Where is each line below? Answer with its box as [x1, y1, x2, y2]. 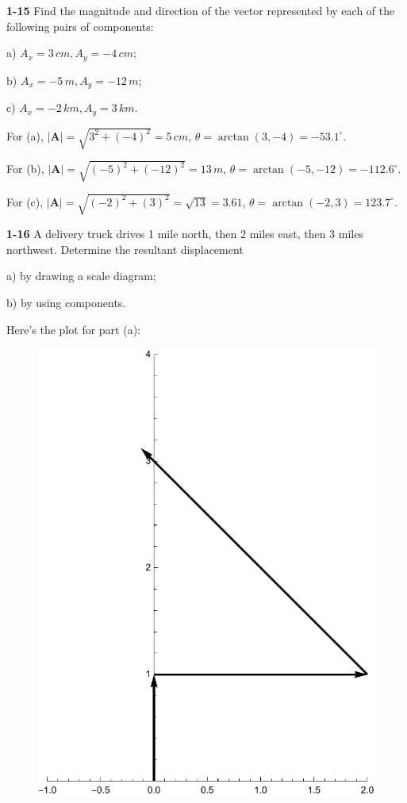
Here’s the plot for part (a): [6, 321, 140, 337]
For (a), [6, 127, 44, 144]
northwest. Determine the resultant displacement [6, 240, 244, 257]
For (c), [6, 193, 44, 209]
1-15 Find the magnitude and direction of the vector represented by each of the [6, 2, 395, 18]
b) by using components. [6, 294, 126, 310]
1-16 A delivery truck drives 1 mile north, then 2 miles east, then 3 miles [6, 225, 363, 242]
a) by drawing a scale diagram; [6, 267, 156, 284]
